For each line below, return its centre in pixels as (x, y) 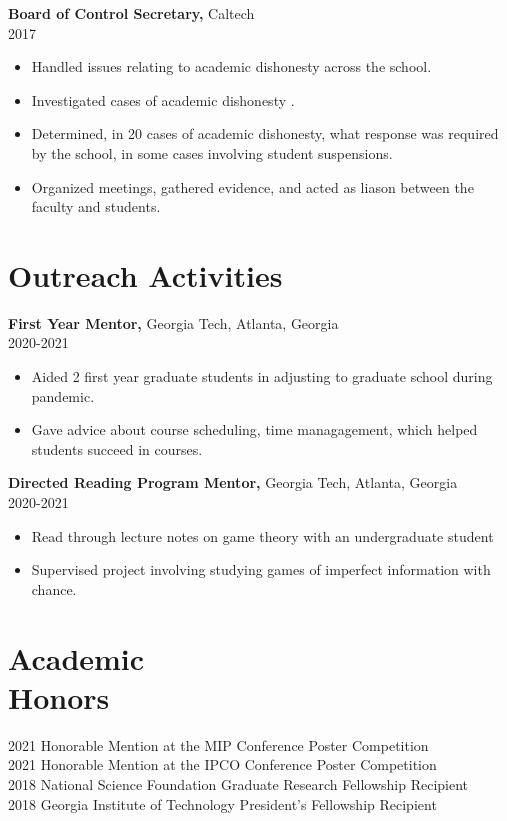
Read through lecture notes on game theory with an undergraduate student (262, 535)
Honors (59, 696)
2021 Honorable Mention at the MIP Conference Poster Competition (218, 744)
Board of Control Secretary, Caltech (131, 13)
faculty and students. (96, 206)
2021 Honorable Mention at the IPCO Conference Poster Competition (222, 764)
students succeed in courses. (117, 448)
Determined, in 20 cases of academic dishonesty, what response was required (265, 133)
